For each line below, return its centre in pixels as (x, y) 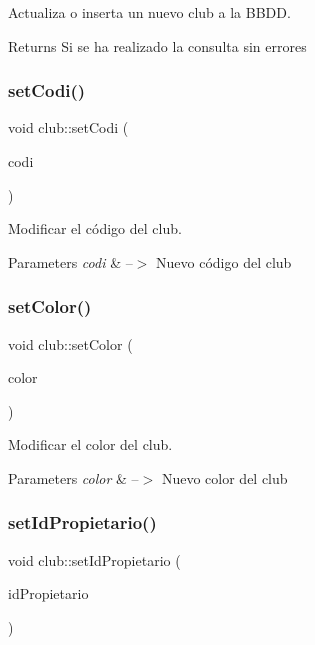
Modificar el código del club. (95, 228)
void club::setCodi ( (68, 127)
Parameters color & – (73, 477)
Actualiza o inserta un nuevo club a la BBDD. (149, 12)
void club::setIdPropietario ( (94, 559)
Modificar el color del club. (90, 444)
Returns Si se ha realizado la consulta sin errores (157, 45)
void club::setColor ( (70, 343)
